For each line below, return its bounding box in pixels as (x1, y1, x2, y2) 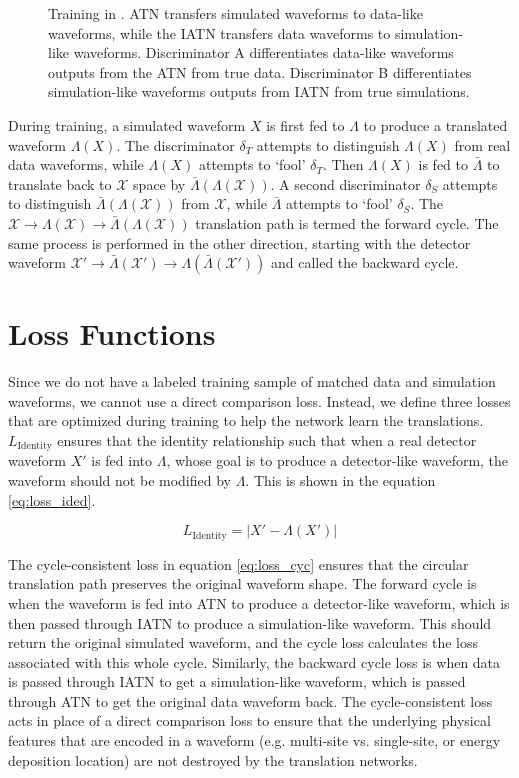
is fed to (418, 154, 468, 175)
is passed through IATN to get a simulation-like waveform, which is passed (8, 671, 466, 692)
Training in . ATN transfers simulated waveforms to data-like (48, 3, 423, 23)
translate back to (8, 173, 112, 194)
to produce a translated (363, 114, 508, 135)
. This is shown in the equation (245, 470, 436, 491)
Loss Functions (8, 313, 216, 354)
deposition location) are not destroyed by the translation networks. (8, 749, 418, 770)
